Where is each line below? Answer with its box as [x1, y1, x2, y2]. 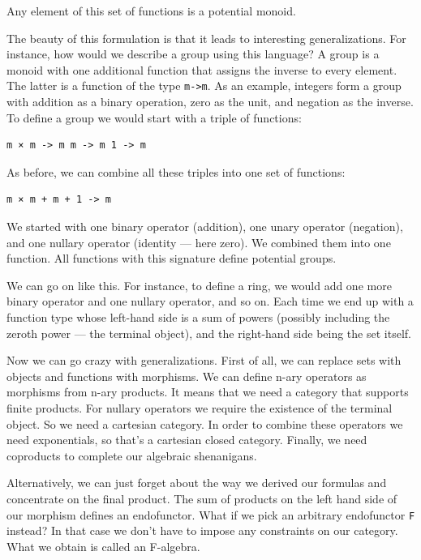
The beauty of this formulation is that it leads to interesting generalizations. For [6, 29, 406, 46]
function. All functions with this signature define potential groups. [6, 250, 337, 267]
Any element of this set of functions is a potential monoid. [6, 2, 296, 19]
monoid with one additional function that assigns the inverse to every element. [6, 61, 397, 78]
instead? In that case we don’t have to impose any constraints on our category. [6, 522, 398, 539]
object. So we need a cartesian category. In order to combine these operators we [6, 415, 403, 432]
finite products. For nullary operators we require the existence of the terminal [6, 399, 393, 416]
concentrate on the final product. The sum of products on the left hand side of [6, 489, 397, 507]
